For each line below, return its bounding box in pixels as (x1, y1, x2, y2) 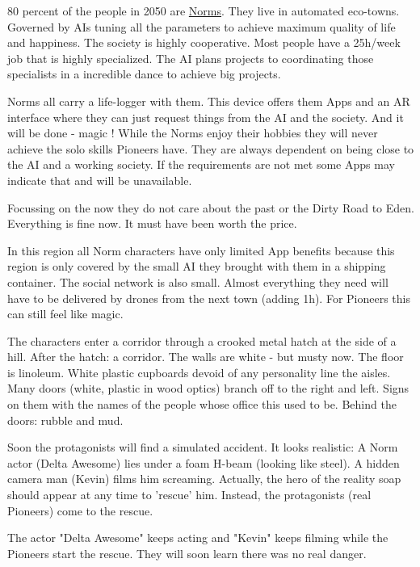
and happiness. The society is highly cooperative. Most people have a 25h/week (7, 34, 401, 51)
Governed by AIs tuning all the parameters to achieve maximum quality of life (7, 18, 396, 35)
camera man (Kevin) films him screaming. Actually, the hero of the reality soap (7, 470, 401, 487)
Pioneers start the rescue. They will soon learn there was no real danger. (7, 544, 367, 561)
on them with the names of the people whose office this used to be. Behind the (7, 396, 397, 413)
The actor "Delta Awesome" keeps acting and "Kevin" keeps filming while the (7, 529, 388, 546)
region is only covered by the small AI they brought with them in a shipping (7, 258, 386, 275)
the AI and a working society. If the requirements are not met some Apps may (7, 156, 395, 173)
